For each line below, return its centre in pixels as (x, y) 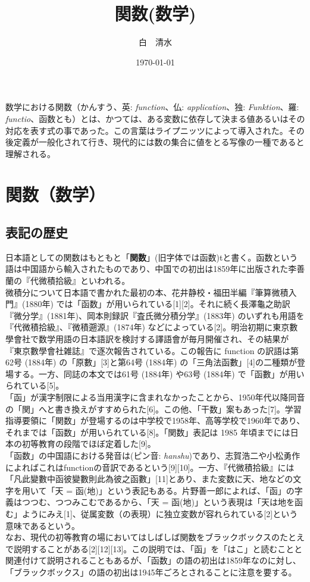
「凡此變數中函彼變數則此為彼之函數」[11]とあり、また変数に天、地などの (149, 479)
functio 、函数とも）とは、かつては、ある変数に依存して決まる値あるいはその (155, 118)
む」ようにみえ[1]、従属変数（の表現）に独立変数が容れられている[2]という (152, 513)
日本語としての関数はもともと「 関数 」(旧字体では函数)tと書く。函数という (152, 257)
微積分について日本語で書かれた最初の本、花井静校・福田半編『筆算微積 (147, 292)
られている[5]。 (35, 385)
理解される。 (30, 153)
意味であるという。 (43, 525)
